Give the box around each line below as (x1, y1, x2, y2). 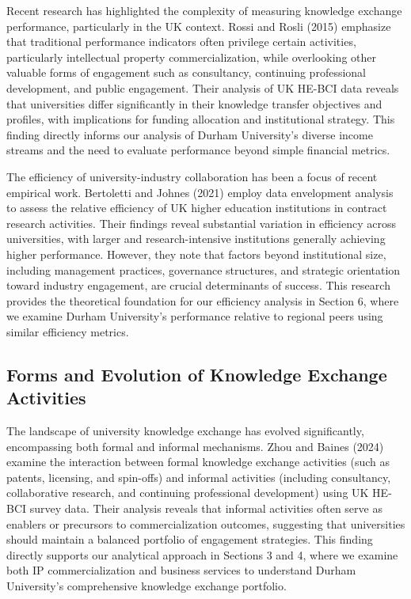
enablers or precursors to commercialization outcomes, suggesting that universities (6, 515, 405, 532)
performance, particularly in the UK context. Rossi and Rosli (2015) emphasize (6, 17, 391, 34)
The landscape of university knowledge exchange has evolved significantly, (6, 423, 364, 439)
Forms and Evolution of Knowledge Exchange (6, 362, 387, 386)
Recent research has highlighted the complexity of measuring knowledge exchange (6, 2, 402, 18)
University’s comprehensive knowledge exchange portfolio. (6, 578, 287, 593)
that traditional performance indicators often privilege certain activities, (6, 33, 356, 50)
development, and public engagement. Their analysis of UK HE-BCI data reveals (6, 79, 399, 96)
